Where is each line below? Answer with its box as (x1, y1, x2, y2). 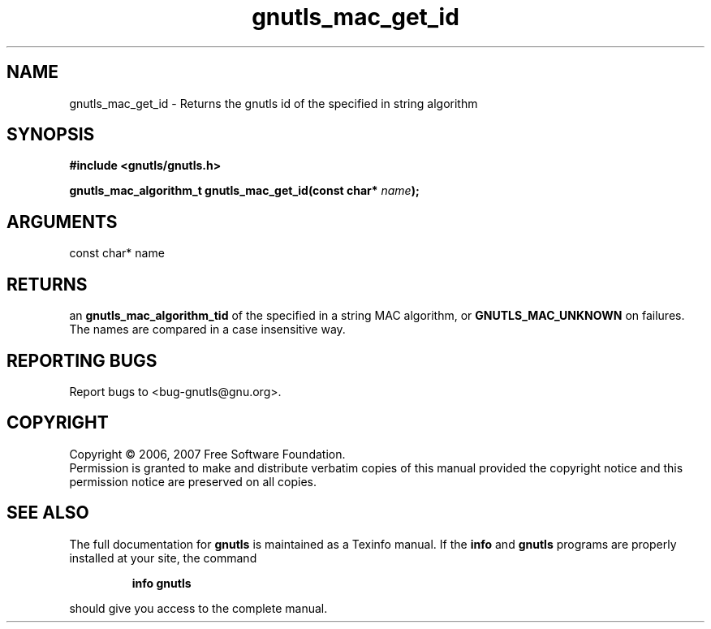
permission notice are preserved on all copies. (69, 474, 317, 489)
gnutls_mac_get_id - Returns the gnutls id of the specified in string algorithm (69, 96, 478, 110)
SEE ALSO (6, 502, 89, 523)
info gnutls (131, 575, 192, 590)
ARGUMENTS (6, 211, 118, 232)
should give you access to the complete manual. (69, 601, 328, 615)
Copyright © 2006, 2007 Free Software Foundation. (69, 446, 346, 461)
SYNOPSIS (6, 124, 95, 145)
